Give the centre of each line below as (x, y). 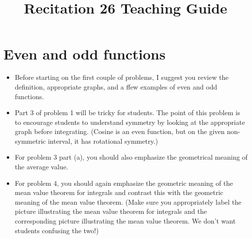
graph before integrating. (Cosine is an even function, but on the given (120, 131)
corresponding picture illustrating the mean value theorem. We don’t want (125, 221)
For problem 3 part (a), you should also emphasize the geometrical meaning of (131, 157)
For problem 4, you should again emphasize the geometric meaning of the (124, 183)
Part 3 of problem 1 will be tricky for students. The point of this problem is (127, 112)
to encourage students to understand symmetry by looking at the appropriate (130, 122)
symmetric (30, 141)
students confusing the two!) (57, 230)
